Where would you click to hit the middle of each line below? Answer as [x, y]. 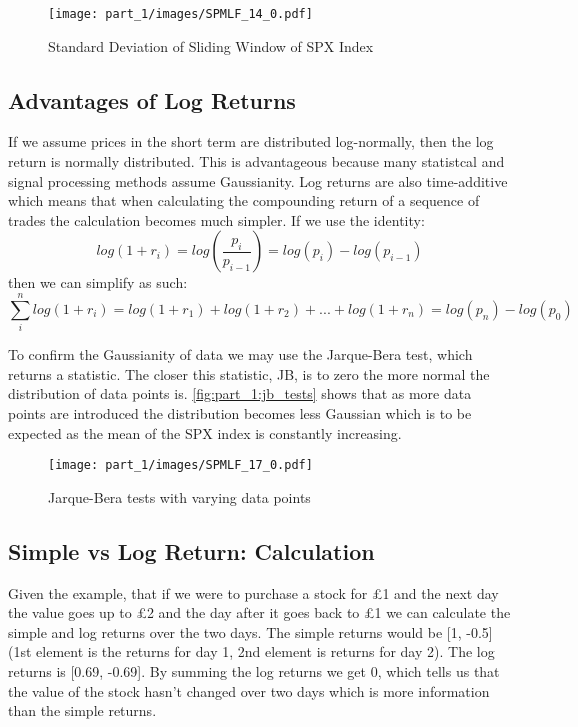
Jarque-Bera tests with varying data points [179, 496]
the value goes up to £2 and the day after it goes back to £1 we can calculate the [259, 612]
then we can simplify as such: [98, 282]
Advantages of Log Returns [152, 99]
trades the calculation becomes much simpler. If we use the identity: [216, 219]
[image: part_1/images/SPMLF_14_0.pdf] [180, 14]
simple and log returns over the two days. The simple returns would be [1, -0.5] [250, 631]
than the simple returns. [82, 710]
